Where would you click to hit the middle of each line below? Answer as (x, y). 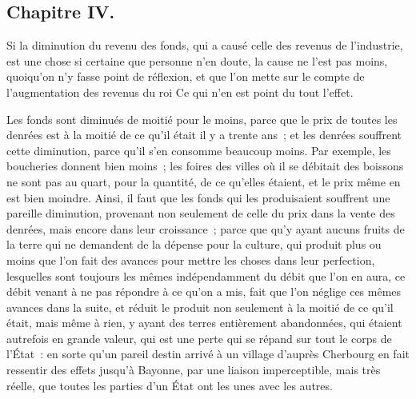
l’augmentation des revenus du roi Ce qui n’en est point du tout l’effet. (180, 92)
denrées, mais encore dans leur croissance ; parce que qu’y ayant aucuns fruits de (206, 228)
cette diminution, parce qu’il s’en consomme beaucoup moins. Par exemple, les (199, 150)
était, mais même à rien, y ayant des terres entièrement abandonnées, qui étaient (204, 323)
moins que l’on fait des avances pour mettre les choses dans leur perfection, (191, 259)
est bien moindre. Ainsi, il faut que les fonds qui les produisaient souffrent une (198, 197)
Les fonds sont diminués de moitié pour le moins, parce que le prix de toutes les (202, 119)
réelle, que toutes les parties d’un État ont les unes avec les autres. (170, 385)
